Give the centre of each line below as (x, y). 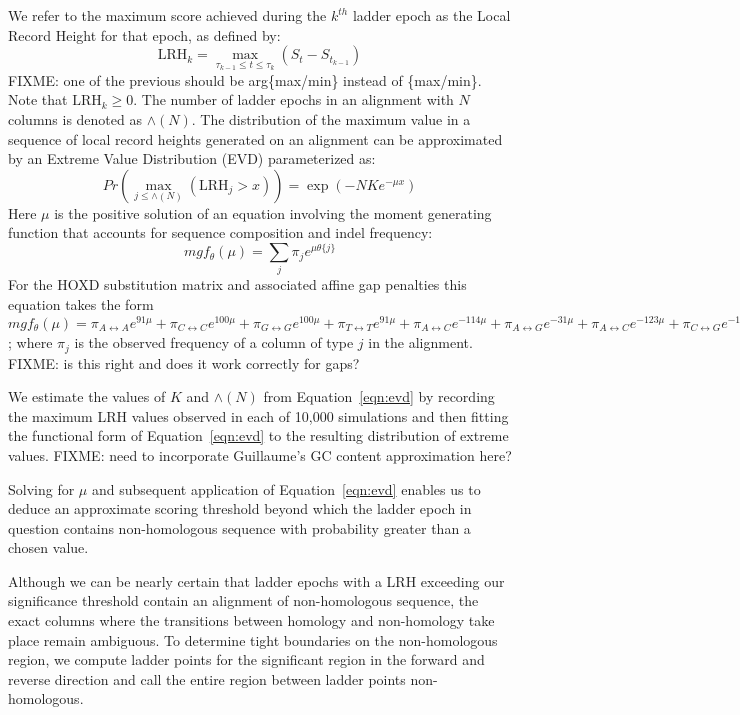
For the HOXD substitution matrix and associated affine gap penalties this (237, 284)
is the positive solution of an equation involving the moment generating (273, 212)
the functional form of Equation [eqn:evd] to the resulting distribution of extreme (258, 435)
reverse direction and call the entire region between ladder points (207, 678)
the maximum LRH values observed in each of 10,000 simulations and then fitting (258, 415)
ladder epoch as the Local (431, 15)
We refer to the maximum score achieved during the (167, 15)
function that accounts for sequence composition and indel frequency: (220, 232)
